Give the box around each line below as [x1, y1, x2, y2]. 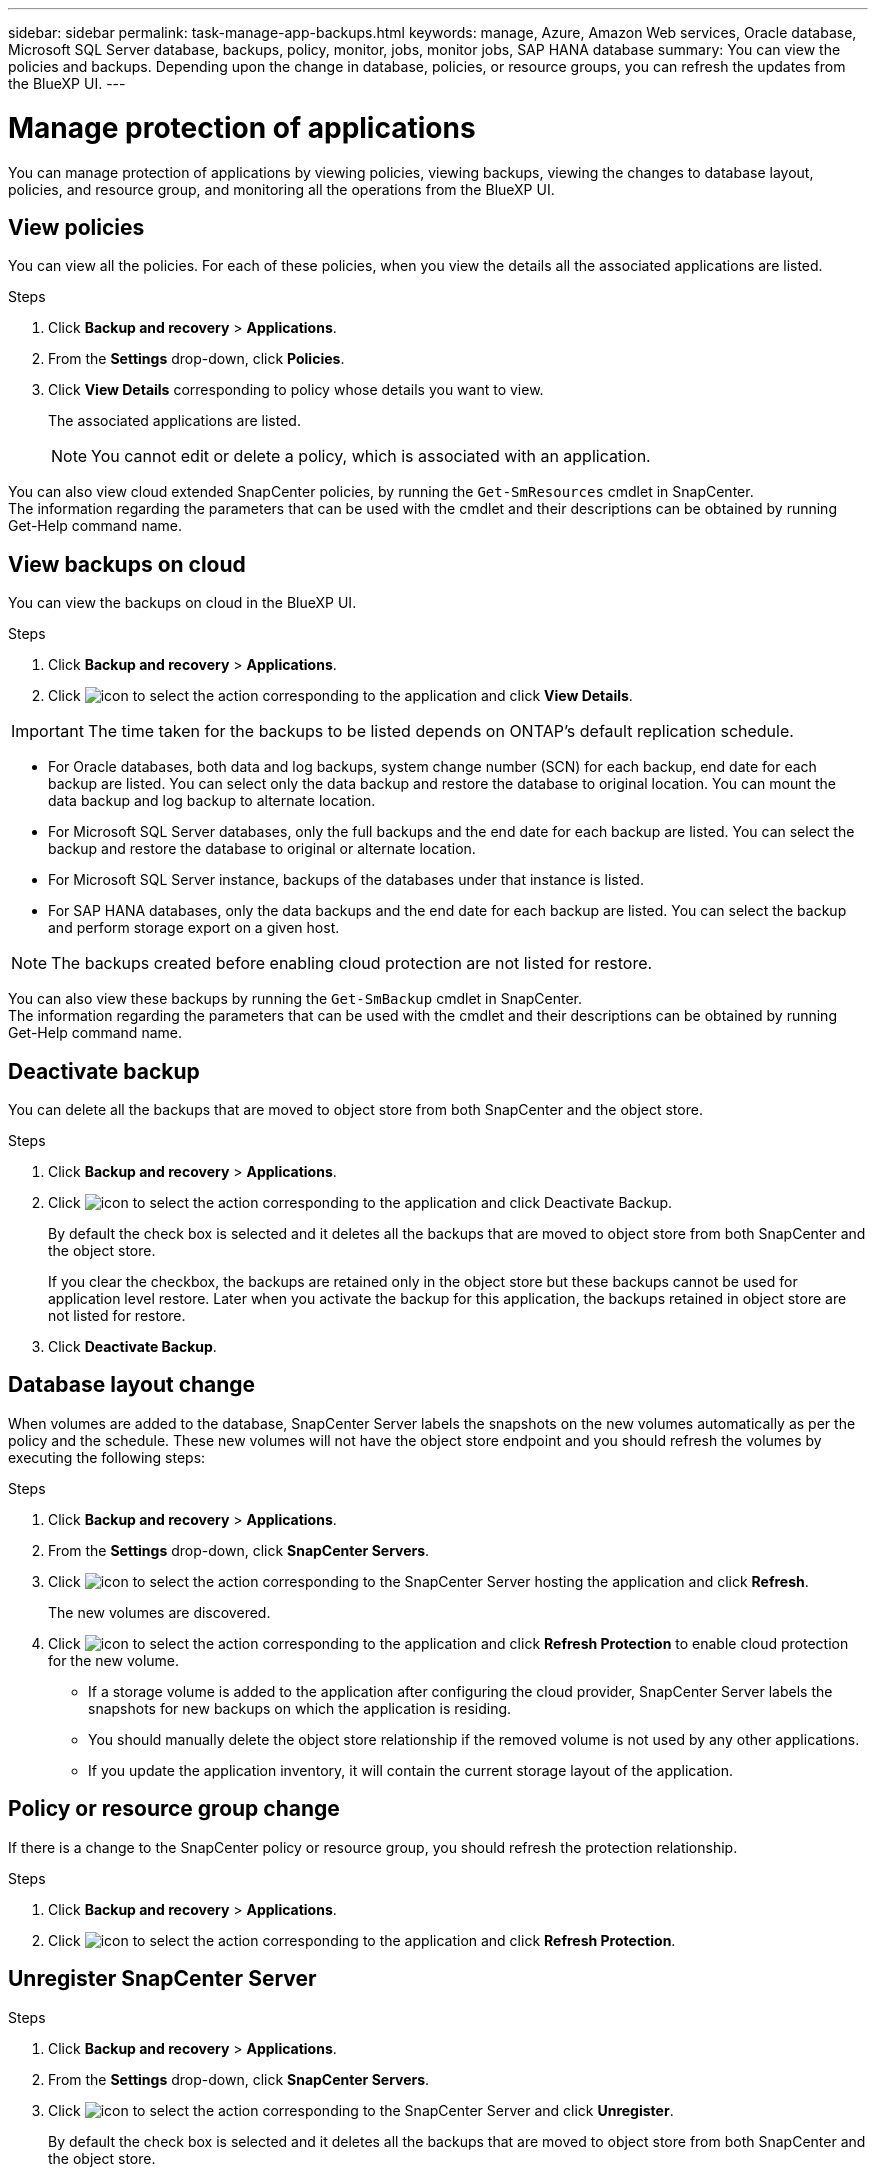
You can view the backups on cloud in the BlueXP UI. [8, 594, 357, 612]
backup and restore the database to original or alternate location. [48, 840, 476, 858]
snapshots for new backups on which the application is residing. [88, 1699, 512, 1717]
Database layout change [8, 1372, 256, 1398]
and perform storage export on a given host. [48, 919, 340, 937]
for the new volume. [48, 1651, 180, 1669]
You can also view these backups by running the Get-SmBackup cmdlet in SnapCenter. [8, 990, 583, 1008]
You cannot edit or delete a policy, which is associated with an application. [91, 446, 651, 467]
